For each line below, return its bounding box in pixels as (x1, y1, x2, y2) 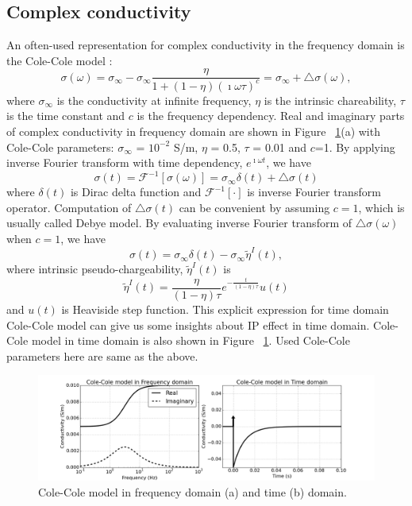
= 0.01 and (252, 138, 307, 155)
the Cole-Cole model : (6, 52, 113, 68)
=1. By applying (314, 138, 395, 155)
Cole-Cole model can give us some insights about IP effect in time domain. (6, 316, 370, 333)
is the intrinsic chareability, (264, 91, 397, 108)
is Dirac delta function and (70, 183, 202, 200)
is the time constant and (6, 107, 125, 124)
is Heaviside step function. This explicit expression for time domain (61, 301, 389, 318)
